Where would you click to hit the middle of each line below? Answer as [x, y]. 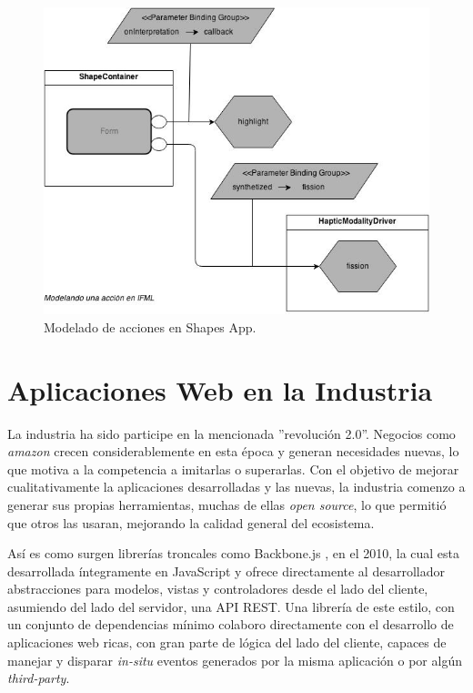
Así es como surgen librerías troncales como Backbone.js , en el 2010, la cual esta [234, 553]
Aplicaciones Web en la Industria [220, 389]
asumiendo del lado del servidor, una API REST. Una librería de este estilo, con [231, 606]
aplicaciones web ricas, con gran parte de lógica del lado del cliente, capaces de [227, 642]
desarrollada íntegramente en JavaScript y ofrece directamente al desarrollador [226, 571]
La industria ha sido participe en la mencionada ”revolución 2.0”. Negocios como [231, 433]
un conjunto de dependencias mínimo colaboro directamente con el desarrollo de [231, 624]
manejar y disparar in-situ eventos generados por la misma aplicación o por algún [235, 660]
